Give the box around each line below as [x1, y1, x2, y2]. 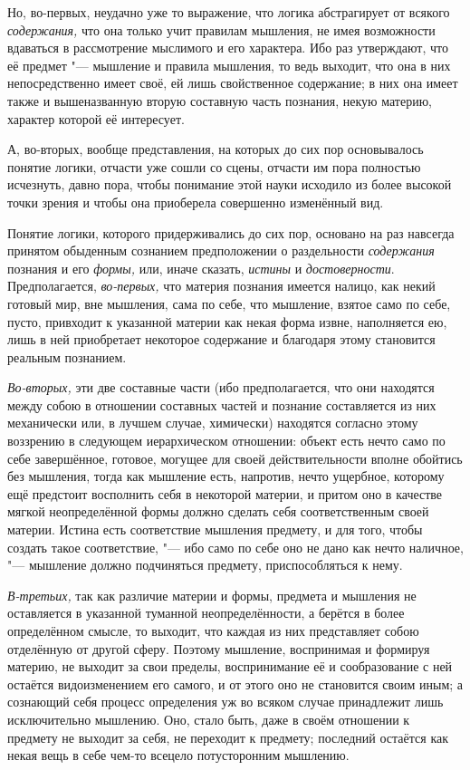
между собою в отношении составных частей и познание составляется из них [7, 395, 436, 414]
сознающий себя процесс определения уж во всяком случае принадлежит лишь [7, 692, 444, 711]
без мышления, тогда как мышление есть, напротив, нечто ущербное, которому [7, 467, 445, 486]
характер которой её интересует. [7, 109, 185, 128]
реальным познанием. [7, 347, 127, 366]
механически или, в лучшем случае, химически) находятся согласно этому [7, 413, 418, 432]
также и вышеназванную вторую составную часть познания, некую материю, [7, 91, 433, 110]
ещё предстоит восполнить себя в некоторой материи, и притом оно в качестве [7, 484, 443, 503]
